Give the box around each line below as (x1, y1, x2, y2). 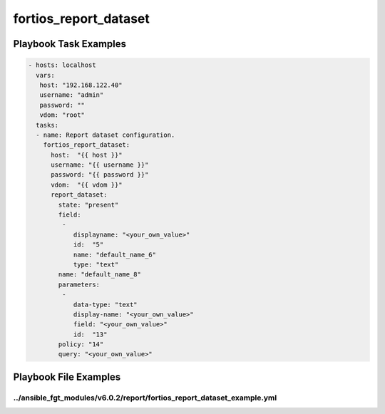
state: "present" (58, 200, 119, 209)
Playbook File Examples (13, 371, 121, 383)
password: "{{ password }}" (51, 171, 149, 179)
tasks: (36, 121, 59, 129)
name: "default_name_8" (58, 271, 142, 279)
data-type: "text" (73, 300, 138, 309)
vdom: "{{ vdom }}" (51, 180, 123, 189)
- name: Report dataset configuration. (36, 130, 175, 139)
